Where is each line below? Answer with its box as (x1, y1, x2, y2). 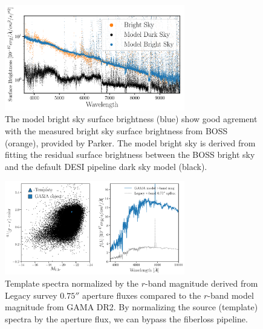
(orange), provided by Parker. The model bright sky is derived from (5, 136, 256, 149)
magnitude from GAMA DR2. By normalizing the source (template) (5, 301, 258, 313)
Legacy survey (5, 288, 57, 301)
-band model (207, 288, 254, 301)
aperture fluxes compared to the (82, 288, 201, 301)
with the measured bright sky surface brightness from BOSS (5, 124, 228, 137)
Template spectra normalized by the (5, 276, 139, 289)
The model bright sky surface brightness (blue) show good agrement (5, 112, 258, 125)
